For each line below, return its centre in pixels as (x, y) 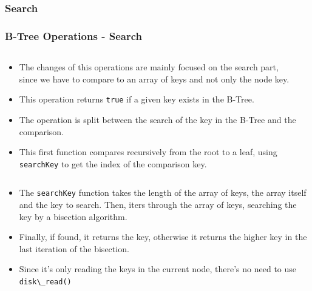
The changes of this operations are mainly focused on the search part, (149, 67)
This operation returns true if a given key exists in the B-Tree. (137, 99)
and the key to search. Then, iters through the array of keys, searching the (158, 204)
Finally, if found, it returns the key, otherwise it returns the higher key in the (163, 237)
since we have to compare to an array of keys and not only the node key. (154, 79)
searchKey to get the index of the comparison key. (113, 163)
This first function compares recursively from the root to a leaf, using (148, 152)
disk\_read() (45, 282)
